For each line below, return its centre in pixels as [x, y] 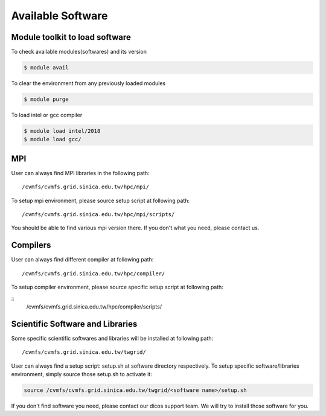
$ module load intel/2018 [62, 131]
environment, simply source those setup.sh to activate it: [81, 374]
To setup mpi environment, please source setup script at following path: [101, 200]
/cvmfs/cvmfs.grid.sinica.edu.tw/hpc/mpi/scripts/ [98, 215]
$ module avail [46, 68]
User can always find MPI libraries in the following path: [81, 173]
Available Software [59, 16]
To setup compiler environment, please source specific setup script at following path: [117, 287]
